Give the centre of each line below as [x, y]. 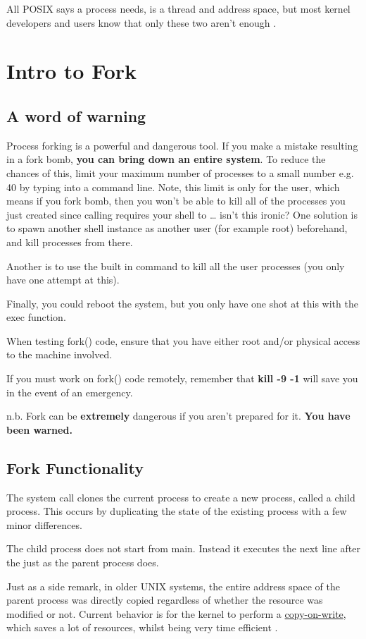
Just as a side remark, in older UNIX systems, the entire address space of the [173, 586]
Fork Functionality [75, 467]
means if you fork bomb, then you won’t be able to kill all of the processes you [176, 201]
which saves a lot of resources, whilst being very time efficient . [142, 627]
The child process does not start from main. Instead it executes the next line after [184, 548]
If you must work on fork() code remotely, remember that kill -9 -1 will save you [182, 378]
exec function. [36, 317]
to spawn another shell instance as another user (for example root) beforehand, [177, 228]
